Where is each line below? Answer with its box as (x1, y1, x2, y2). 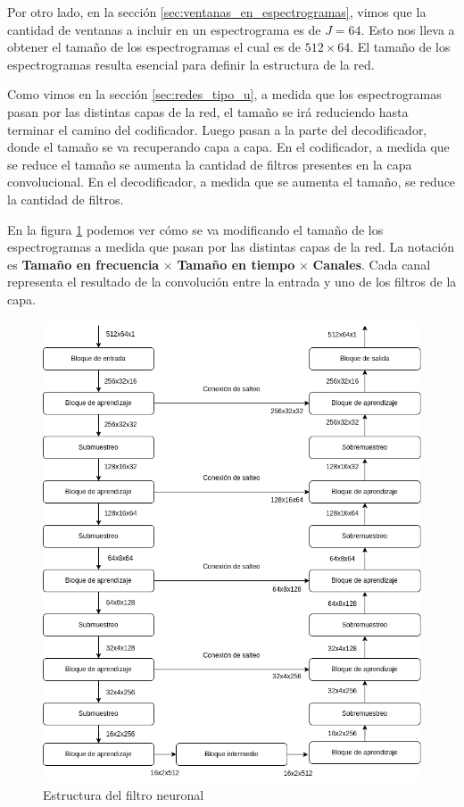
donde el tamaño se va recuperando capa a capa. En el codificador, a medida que (7, 137, 450, 156)
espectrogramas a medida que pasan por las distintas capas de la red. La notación (7, 237, 454, 256)
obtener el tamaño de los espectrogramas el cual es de (7, 37, 301, 56)
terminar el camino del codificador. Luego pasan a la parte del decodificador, (7, 120, 427, 138)
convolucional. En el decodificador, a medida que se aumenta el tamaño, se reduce (7, 172, 456, 191)
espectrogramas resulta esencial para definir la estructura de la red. (7, 54, 375, 73)
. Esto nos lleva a (360, 20, 455, 38)
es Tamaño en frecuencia (7, 254, 160, 273)
